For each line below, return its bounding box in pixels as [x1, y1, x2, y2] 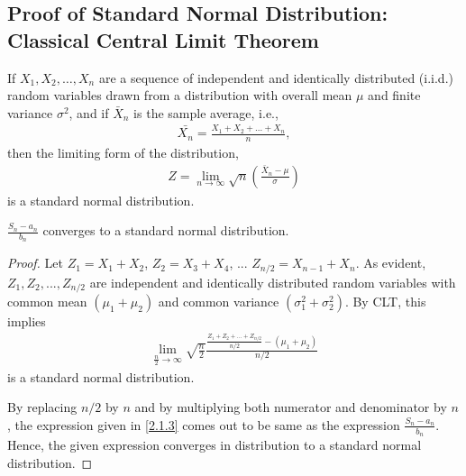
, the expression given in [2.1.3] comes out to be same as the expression [7, 415, 400, 434]
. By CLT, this [344, 292, 426, 311]
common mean [7, 292, 87, 311]
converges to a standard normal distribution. [42, 221, 289, 240]
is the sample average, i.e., [133, 103, 279, 122]
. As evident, [355, 253, 426, 272]
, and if [69, 103, 109, 122]
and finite [368, 86, 421, 105]
